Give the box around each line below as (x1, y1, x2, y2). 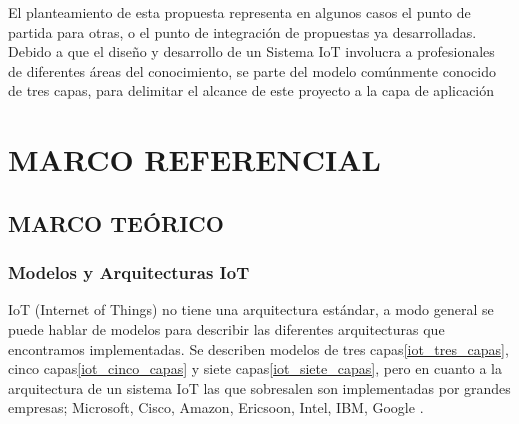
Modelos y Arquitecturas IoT (8, 260, 250, 285)
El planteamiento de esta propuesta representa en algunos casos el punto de (8, 2, 471, 22)
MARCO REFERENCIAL (8, 139, 381, 180)
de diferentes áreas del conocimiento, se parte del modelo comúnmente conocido (8, 60, 496, 81)
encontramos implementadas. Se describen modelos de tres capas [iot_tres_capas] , (8, 338, 509, 359)
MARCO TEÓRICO (8, 207, 224, 238)
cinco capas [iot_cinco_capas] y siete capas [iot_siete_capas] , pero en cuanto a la (8, 358, 502, 379)
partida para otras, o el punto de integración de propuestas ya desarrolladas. (8, 21, 477, 42)
